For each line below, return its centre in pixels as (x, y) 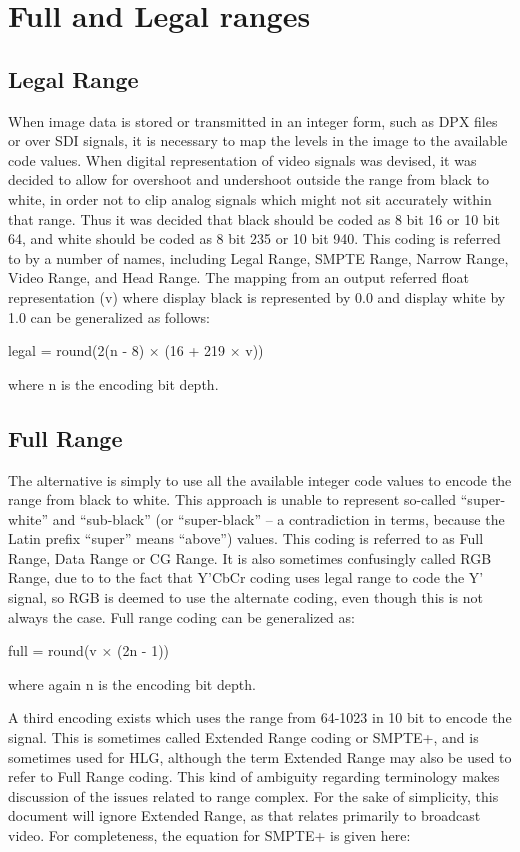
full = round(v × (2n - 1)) (89, 650)
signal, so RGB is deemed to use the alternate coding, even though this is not (246, 597)
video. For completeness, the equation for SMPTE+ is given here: (209, 835)
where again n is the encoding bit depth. (132, 683)
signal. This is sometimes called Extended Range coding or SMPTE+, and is (243, 737)
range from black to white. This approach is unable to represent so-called (232, 499)
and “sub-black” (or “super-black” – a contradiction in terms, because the (278, 518)
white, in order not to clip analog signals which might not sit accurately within (250, 198)
